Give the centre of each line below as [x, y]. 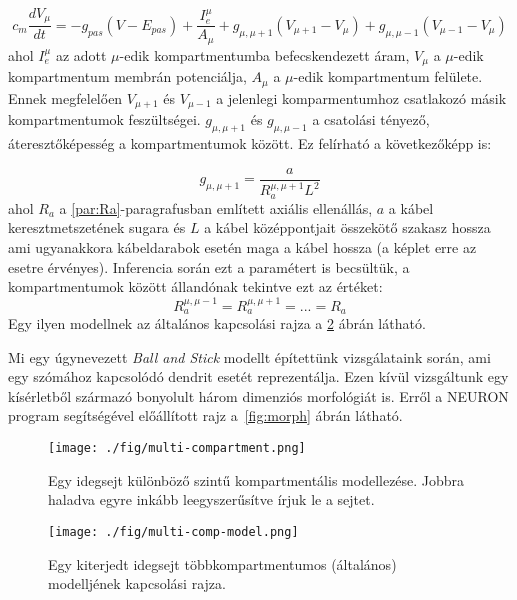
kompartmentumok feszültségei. [104, 119]
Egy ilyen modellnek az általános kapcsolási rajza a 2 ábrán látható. [217, 323]
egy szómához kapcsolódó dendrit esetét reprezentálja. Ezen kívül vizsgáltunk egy [258, 376]
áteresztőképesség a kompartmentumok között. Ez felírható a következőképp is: [250, 143]
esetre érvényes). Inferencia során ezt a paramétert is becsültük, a [209, 266]
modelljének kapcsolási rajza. [137, 583]
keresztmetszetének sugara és [97, 227]
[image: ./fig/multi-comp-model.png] [173, 531]
